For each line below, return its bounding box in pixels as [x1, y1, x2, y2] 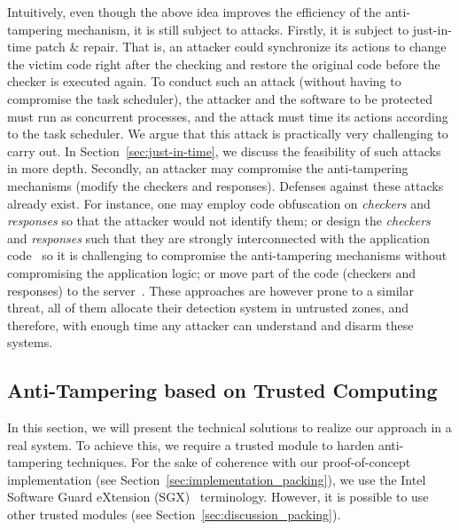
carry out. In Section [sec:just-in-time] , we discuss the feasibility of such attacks [7, 141, 441, 160]
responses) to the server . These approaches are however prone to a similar [7, 281, 414, 299]
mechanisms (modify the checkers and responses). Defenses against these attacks [7, 176, 444, 194]
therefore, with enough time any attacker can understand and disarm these [7, 315, 414, 334]
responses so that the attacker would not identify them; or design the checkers [7, 211, 431, 230]
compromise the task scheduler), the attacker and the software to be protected [7, 89, 432, 107]
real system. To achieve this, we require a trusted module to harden [7, 435, 375, 454]
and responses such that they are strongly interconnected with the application [7, 228, 431, 247]
